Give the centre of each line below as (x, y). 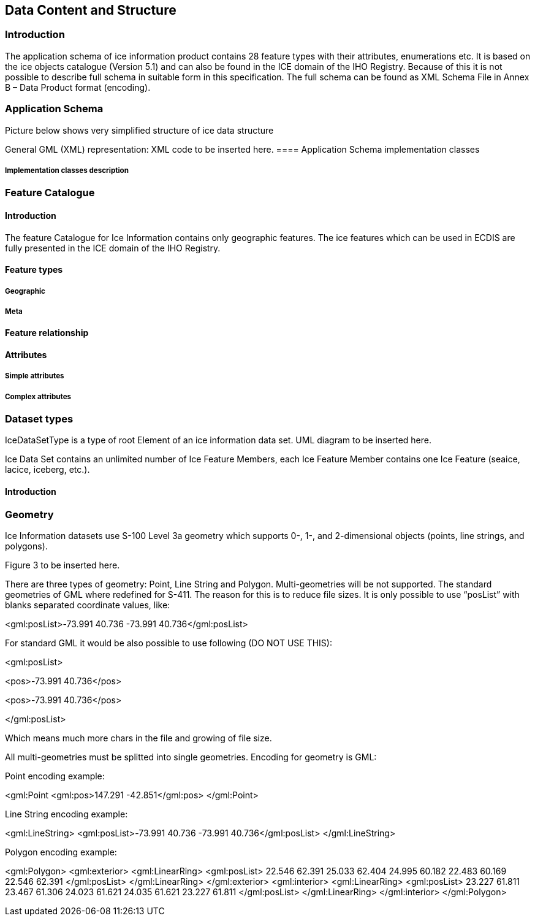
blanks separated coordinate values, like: (88, 605)
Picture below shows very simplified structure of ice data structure (139, 130)
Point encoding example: (55, 776)
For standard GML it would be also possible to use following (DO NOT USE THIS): (169, 643)
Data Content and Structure (91, 10)
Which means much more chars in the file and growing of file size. (138, 738)
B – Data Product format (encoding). (78, 87)
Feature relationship (47, 333)
